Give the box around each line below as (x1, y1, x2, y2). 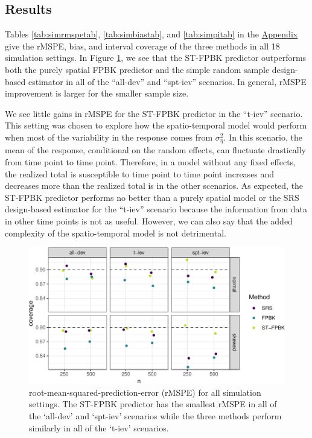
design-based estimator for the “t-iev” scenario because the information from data (5, 203, 308, 215)
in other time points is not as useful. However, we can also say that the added (5, 214, 293, 227)
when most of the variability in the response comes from (5, 130, 213, 143)
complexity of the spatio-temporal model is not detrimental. (5, 226, 226, 239)
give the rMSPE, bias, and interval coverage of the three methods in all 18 (5, 39, 280, 52)
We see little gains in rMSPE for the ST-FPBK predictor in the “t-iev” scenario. (5, 107, 303, 119)
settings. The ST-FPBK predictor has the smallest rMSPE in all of (29, 398, 277, 410)
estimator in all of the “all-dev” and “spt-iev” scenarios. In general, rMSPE (28, 75, 307, 87)
